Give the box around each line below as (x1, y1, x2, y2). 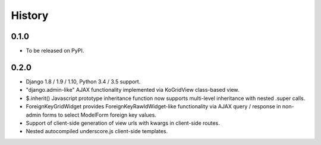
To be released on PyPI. (26, 47, 84, 54)
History (11, 9, 49, 22)
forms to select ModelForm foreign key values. (42, 111, 157, 118)
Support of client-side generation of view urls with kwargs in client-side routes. (26, 119, 220, 127)
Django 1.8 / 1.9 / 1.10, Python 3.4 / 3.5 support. (26, 78, 141, 85)
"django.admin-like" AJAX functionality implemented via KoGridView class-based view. (26, 86, 240, 94)
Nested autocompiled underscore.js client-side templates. (26, 128, 168, 135)
